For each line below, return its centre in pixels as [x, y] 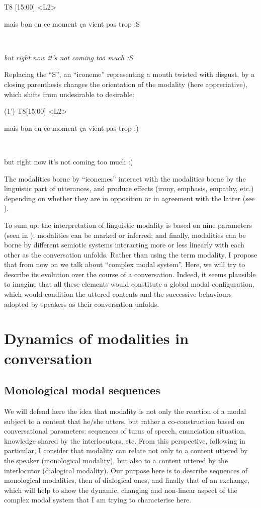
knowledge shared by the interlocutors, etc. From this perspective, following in [125, 440]
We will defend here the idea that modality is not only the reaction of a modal [125, 411]
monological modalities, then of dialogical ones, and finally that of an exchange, [127, 480]
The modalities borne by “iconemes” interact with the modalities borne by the [125, 178]
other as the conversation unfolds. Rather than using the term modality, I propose [131, 254]
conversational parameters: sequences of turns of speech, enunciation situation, [125, 431]
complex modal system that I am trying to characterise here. [98, 500]
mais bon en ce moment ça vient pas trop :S [72, 23]
